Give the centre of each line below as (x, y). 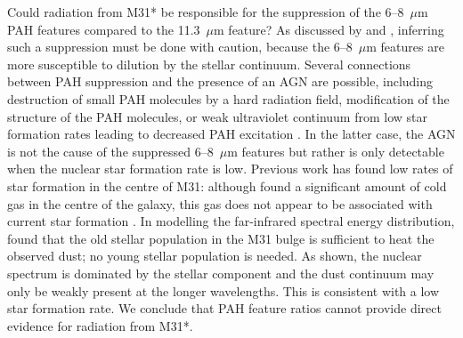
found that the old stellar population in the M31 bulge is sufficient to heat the (221, 238)
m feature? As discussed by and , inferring (329, 29)
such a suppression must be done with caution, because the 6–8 (180, 47)
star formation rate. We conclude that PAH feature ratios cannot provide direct (224, 308)
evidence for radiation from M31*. (100, 325)
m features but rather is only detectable (336, 151)
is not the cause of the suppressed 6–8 (110, 151)
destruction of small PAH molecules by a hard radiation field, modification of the (228, 98)
